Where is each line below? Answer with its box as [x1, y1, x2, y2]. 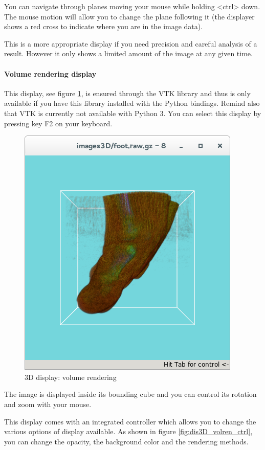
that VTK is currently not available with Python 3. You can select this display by [4, 107, 261, 118]
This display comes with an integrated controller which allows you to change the [4, 416, 256, 426]
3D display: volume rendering [25, 371, 117, 382]
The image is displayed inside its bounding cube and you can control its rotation [4, 389, 257, 399]
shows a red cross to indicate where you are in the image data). [4, 21, 203, 32]
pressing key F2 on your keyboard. [4, 118, 113, 128]
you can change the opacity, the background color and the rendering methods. [4, 436, 249, 446]
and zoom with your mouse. [4, 398, 92, 409]
